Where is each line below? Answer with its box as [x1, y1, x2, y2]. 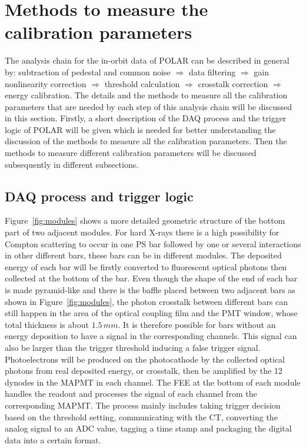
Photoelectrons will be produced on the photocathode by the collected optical [5, 353, 285, 365]
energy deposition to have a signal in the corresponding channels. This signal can [5, 330, 297, 342]
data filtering [188, 65, 236, 78]
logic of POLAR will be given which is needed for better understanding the [5, 123, 276, 135]
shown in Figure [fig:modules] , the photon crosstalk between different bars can [5, 295, 288, 307]
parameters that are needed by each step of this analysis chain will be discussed [5, 100, 292, 112]
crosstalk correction [198, 77, 268, 89]
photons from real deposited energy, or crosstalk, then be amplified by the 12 [5, 364, 282, 377]
